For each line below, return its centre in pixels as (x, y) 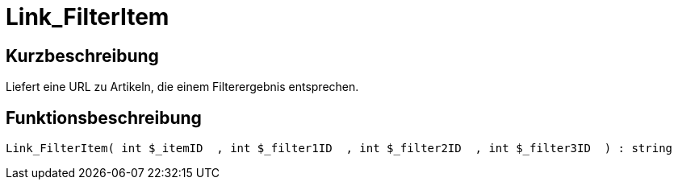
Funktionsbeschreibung (104, 118)
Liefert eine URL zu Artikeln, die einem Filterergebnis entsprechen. (182, 87)
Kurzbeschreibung (82, 56)
